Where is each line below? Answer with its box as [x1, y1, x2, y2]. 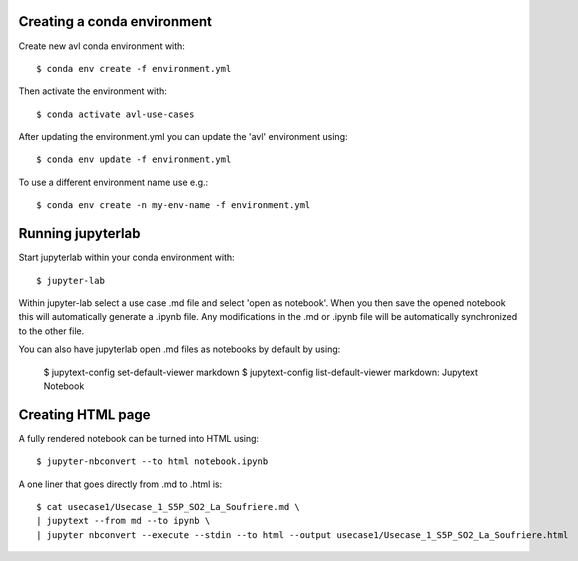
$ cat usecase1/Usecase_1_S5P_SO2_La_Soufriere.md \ [36, 501, 300, 512]
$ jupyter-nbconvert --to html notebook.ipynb [36, 456, 269, 467]
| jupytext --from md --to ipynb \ [36, 515, 211, 527]
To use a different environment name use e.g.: [18, 176, 209, 188]
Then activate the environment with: [18, 85, 167, 97]
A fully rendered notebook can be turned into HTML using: [18, 432, 260, 444]
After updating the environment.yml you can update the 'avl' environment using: [18, 131, 349, 143]
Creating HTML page [18, 406, 151, 423]
